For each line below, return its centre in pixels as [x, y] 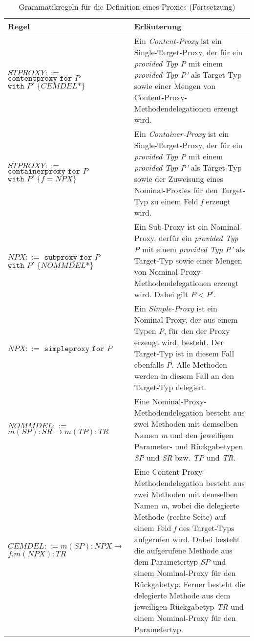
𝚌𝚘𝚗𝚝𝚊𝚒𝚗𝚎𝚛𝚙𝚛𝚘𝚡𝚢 [37, 171]
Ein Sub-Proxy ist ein [171, 227]
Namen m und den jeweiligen [184, 435]
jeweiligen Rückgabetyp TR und [189, 607]
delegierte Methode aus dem [182, 595]
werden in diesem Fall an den [184, 376]
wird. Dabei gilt [161, 294]
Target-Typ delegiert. [170, 387]
